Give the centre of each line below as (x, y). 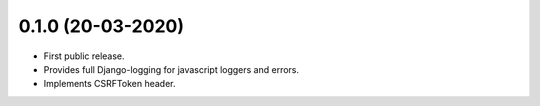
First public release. (84, 56)
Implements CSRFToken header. (109, 84)
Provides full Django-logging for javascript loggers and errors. (171, 69)
